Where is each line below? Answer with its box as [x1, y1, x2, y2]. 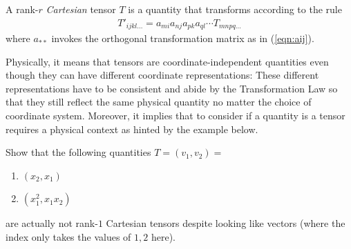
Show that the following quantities [6, 145, 151, 159]
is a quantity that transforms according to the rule [128, 2, 342, 16]
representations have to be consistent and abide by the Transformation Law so [6, 81, 338, 95]
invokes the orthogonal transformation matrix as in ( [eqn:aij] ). [51, 31, 314, 46]
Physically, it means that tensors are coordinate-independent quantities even [6, 54, 329, 68]
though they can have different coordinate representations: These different [6, 68, 319, 82]
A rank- [6, 2, 39, 16]
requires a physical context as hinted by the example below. [6, 121, 258, 136]
